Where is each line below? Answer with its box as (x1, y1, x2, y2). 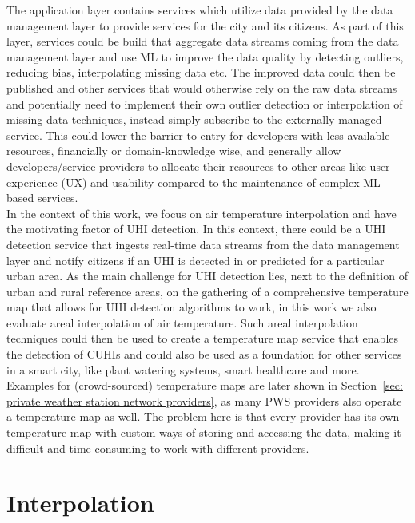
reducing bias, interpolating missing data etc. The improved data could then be (6, 64, 396, 81)
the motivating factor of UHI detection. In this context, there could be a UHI (6, 220, 386, 237)
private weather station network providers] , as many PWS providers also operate (6, 392, 402, 409)
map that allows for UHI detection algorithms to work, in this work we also (6, 299, 377, 315)
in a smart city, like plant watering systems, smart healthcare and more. (6, 361, 360, 378)
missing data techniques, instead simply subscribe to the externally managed (6, 111, 382, 128)
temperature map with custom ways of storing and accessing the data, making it (6, 424, 401, 441)
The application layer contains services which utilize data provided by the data (6, 2, 393, 18)
